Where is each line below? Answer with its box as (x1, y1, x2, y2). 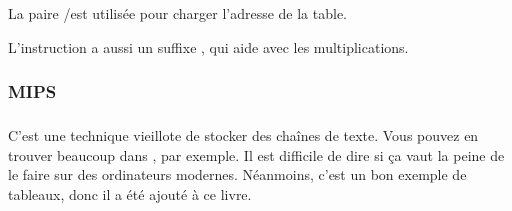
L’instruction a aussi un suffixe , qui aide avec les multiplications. (8, 36, 409, 57)
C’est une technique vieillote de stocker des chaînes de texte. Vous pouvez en (8, 124, 479, 145)
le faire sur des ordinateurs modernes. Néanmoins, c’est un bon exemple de (8, 164, 467, 185)
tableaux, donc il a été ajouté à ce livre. (8, 183, 252, 204)
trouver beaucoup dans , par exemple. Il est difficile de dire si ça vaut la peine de (8, 144, 505, 165)
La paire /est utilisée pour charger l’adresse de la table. (8, 3, 348, 23)
